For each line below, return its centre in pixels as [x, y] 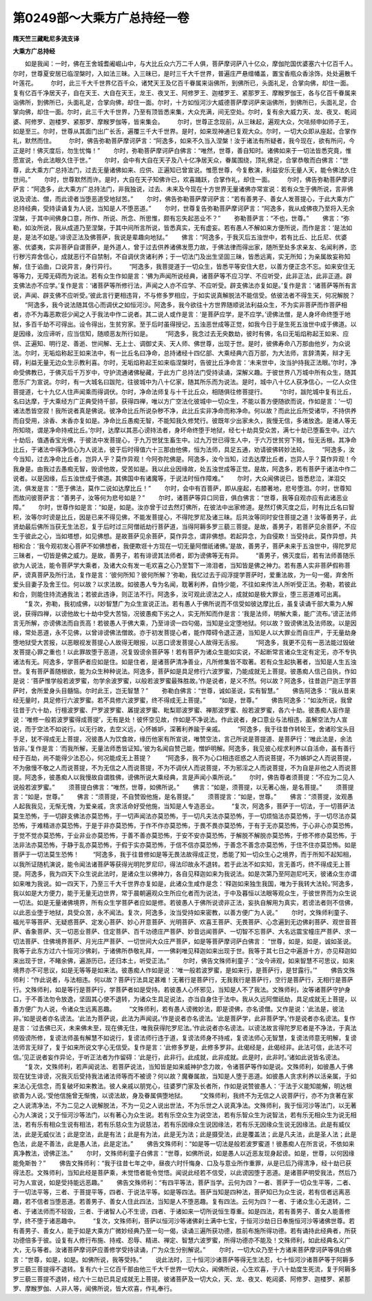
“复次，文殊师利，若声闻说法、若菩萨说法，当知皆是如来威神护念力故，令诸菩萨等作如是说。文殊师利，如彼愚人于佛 [189, 1066]
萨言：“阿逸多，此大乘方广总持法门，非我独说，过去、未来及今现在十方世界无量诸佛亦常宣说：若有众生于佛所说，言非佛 [183, 189]
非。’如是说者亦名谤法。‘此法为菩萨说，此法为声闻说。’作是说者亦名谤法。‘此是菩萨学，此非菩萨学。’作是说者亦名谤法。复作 [184, 1018]
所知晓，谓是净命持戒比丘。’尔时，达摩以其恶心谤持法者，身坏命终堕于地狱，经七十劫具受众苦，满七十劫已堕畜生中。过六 [184, 430]
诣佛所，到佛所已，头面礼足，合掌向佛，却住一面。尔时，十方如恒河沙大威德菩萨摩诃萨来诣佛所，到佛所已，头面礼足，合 [185, 102]
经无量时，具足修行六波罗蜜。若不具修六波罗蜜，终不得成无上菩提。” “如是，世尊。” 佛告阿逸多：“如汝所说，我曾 [183, 700]
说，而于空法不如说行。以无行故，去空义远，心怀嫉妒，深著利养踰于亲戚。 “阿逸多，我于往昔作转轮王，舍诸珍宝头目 [184, 729]
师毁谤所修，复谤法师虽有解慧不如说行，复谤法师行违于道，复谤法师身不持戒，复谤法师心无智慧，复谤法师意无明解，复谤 [185, 1038]
